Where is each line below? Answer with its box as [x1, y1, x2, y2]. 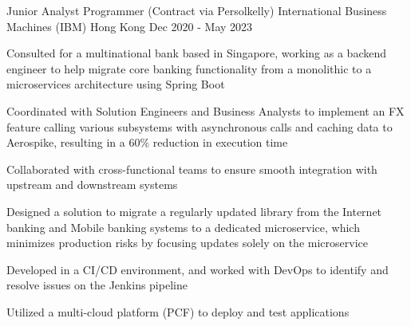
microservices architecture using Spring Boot [6, 76, 225, 92]
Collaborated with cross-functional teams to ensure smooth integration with [6, 160, 377, 177]
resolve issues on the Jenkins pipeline [6, 277, 188, 293]
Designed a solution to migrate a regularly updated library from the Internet [6, 202, 382, 219]
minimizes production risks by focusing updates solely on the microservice [6, 234, 368, 251]
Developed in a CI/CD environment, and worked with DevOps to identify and [6, 261, 389, 277]
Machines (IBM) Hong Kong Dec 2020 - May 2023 [6, 18, 253, 34]
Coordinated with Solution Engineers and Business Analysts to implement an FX [6, 102, 405, 119]
